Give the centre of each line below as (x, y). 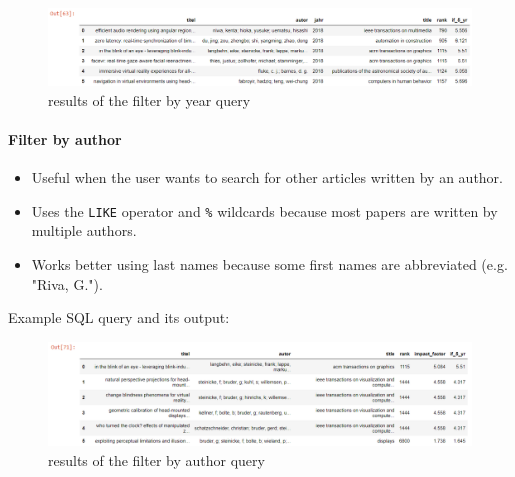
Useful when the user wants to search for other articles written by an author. (267, 177)
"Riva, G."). (67, 283)
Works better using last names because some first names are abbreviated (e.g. (269, 264)
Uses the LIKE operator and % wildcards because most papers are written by (264, 210)
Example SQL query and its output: (119, 317)
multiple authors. (84, 230)
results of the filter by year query (149, 99)
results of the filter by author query (156, 459)
